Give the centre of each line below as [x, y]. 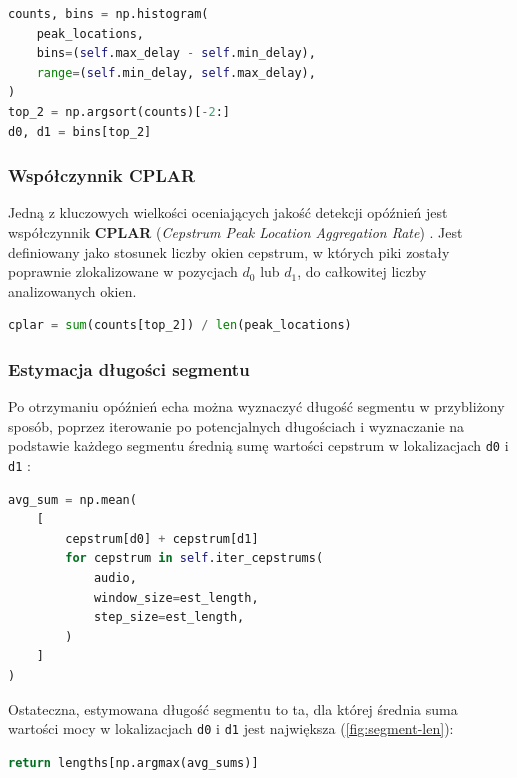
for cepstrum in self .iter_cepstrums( [194, 558]
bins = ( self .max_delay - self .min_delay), [176, 53]
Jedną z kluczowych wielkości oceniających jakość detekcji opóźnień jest [228, 212]
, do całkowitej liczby [362, 271]
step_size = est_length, [169, 617]
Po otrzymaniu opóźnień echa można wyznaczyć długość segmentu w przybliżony [256, 406]
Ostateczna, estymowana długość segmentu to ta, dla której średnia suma [233, 708]
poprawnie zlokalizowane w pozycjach [123, 271]
